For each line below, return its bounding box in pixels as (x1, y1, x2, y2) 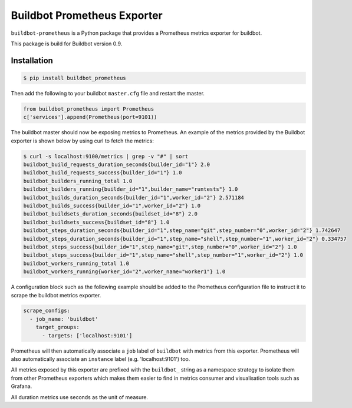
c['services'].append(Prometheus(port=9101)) (23, 114, 157, 121)
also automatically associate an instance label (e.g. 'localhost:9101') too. (11, 356, 190, 363)
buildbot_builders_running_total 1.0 (23, 177, 133, 184)
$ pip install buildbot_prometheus (23, 74, 126, 81)
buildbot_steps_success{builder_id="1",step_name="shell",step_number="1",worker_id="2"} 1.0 (23, 252, 304, 258)
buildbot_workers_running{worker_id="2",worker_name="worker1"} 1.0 (23, 268, 226, 275)
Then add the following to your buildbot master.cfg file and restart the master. (11, 89, 205, 97)
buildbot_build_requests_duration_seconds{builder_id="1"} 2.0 (23, 161, 210, 168)
